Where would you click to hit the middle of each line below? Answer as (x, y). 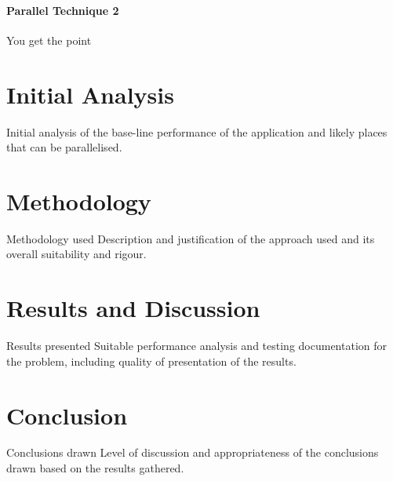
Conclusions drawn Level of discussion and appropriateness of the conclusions (193, 452)
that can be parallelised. (64, 147)
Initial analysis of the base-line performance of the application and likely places (197, 131)
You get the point (49, 40)
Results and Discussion (133, 308)
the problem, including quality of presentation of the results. (151, 361)
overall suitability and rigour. (76, 254)
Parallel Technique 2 (63, 10)
